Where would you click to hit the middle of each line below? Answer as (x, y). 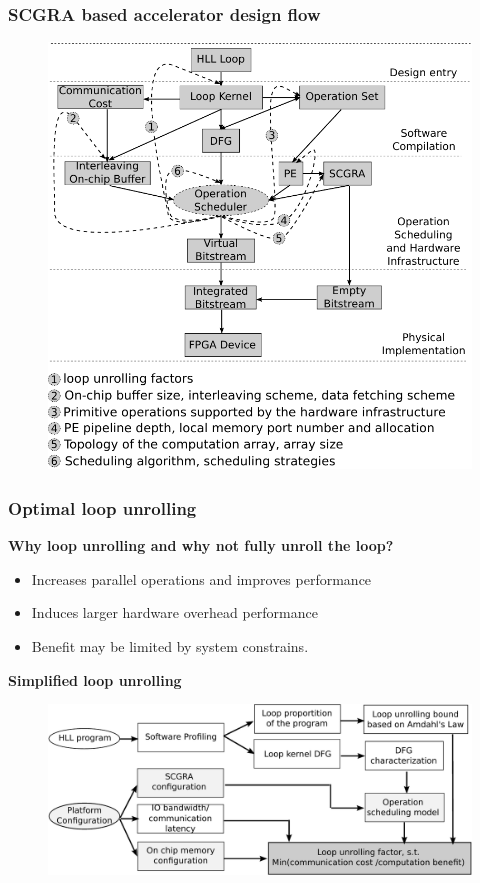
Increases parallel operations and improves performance (201, 578)
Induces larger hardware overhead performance (174, 612)
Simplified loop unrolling (95, 679)
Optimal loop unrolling (102, 507)
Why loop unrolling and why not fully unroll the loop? (201, 545)
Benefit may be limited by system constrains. (170, 645)
